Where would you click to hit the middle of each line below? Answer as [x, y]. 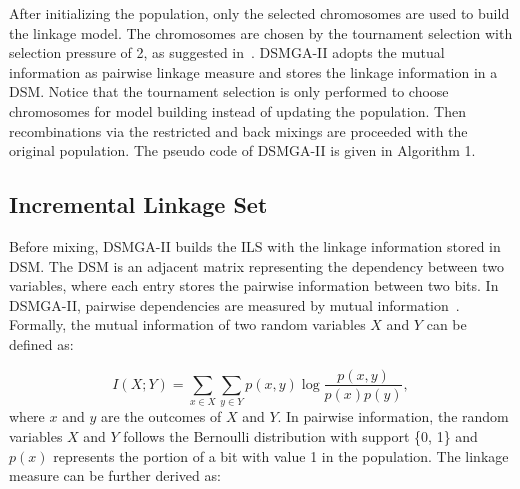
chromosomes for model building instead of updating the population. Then [237, 110]
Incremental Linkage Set [138, 204]
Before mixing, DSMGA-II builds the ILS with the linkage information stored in [255, 245]
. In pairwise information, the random [393, 416]
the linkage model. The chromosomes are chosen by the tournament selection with [261, 32]
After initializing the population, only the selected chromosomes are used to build [259, 13]
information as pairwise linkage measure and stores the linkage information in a [253, 71]
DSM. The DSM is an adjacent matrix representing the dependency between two [256, 265]
